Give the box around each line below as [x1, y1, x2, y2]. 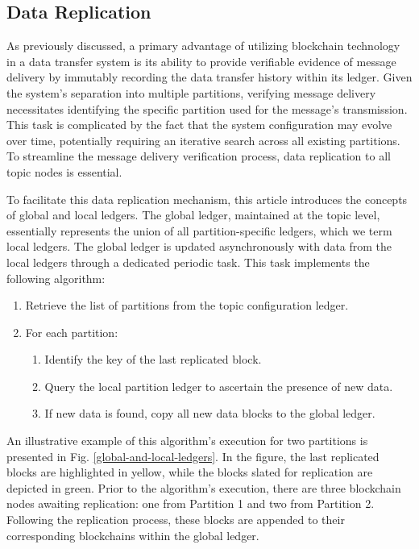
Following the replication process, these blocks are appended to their [6, 511, 345, 528]
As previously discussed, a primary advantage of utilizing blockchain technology [6, 37, 400, 54]
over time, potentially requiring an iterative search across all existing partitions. [6, 131, 400, 148]
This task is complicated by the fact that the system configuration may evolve [6, 116, 392, 133]
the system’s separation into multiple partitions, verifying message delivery [6, 84, 376, 101]
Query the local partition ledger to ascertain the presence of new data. [44, 377, 393, 394]
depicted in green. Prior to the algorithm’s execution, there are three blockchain [6, 479, 401, 496]
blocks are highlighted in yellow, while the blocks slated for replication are [6, 464, 373, 480]
